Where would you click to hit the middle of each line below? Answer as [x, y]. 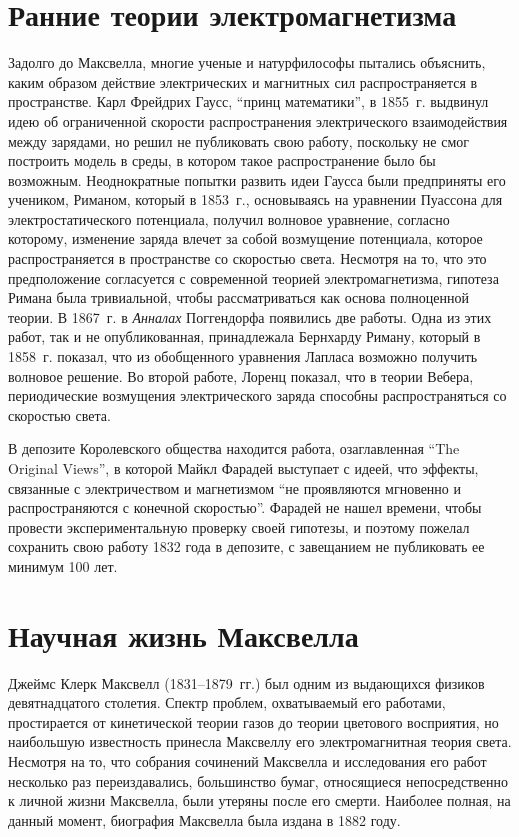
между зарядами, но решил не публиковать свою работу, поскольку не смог [238, 140]
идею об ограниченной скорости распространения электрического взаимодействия [258, 120]
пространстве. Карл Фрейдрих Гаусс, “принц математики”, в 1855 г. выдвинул [248, 101]
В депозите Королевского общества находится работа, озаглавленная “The [234, 448]
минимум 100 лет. [63, 565]
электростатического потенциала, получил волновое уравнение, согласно [229, 218]
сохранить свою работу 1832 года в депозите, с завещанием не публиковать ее [246, 546]
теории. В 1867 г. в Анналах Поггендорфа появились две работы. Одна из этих [250, 316]
